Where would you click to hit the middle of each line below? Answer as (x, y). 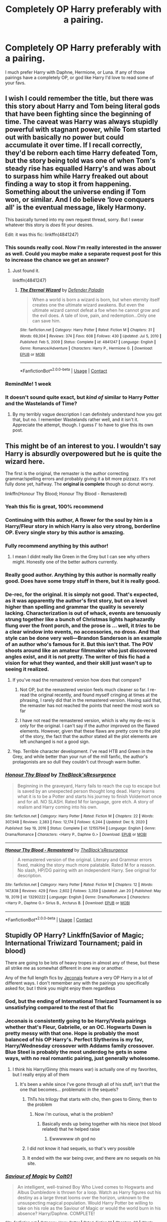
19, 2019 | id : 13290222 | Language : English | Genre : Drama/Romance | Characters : (78, 897)
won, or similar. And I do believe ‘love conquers (80, 200)
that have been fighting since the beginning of (78, 114)
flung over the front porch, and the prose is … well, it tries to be (83, 625)
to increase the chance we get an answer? (57, 260)
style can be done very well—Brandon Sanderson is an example (83, 638)
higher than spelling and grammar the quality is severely (75, 607)
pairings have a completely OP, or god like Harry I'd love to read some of (80, 77)
